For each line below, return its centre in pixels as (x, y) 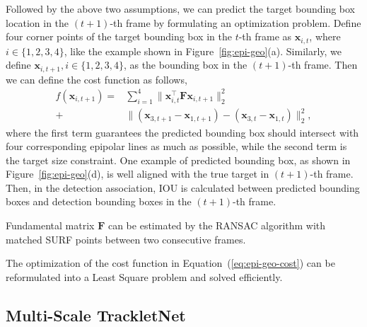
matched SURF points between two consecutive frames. (126, 239)
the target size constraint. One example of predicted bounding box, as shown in (178, 160)
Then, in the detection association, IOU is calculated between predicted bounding (183, 187)
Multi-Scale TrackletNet (96, 315)
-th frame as (265, 36)
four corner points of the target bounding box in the (119, 36)
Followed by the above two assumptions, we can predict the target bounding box (181, 8)
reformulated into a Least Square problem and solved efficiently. (144, 276)
